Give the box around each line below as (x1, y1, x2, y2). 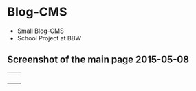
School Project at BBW (17, 34, 82, 42)
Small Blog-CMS (17, 27, 64, 35)
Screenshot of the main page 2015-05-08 (7, 54, 189, 66)
